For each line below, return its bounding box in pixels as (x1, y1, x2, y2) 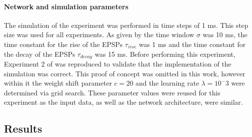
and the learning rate (135, 78, 199, 88)
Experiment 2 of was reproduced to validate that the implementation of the (4, 59, 231, 69)
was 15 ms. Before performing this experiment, (95, 48, 236, 59)
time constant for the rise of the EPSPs (4, 39, 123, 49)
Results (4, 121, 42, 136)
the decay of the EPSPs (4, 48, 75, 59)
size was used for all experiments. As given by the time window (4, 29, 195, 40)
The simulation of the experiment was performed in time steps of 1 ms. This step (4, 20, 249, 30)
